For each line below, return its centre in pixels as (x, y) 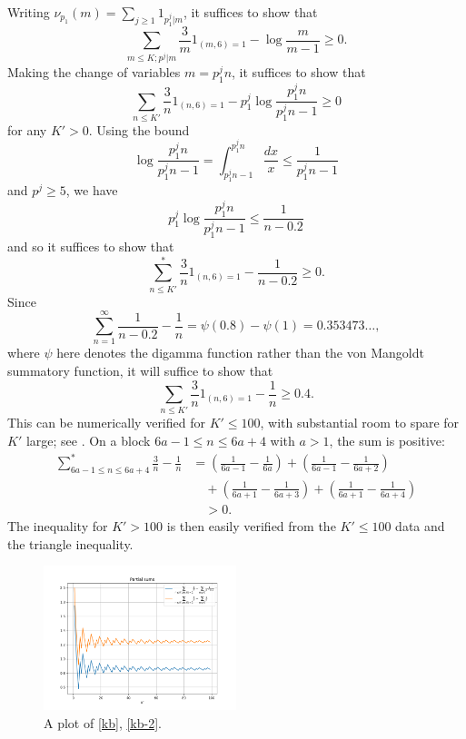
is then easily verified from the (251, 526)
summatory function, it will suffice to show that (140, 371)
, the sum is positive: (387, 441)
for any (27, 129)
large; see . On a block (88, 441)
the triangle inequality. (70, 543)
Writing (29, 12)
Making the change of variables (94, 72)
